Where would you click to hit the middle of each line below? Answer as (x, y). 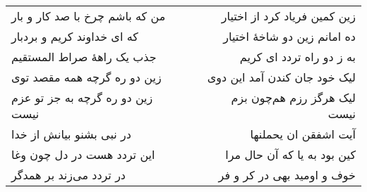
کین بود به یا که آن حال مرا (290, 154)
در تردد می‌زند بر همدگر (68, 175)
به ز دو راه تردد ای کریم (297, 57)
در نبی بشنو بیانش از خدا (71, 134)
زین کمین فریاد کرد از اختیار (288, 16)
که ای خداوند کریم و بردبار (75, 36)
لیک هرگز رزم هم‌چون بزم (293, 97)
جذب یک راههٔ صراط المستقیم (84, 57)
